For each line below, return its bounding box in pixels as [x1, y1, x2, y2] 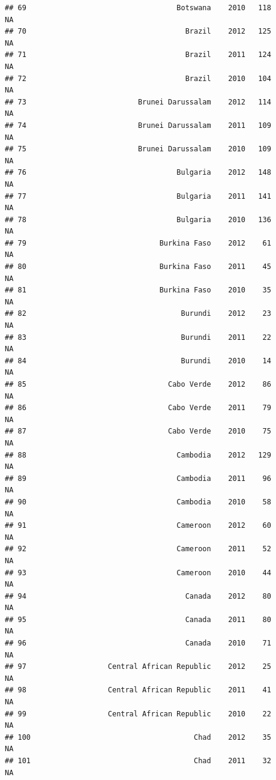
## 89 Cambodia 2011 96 [5, 474, 271, 483]
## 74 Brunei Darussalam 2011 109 [5, 121, 271, 130]
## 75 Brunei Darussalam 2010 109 [5, 145, 271, 154]
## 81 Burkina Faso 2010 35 [5, 286, 271, 295]
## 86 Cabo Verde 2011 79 [5, 404, 271, 413]
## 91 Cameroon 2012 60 [5, 521, 271, 530]
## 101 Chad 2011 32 [5, 757, 271, 765]
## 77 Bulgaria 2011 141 [5, 192, 271, 201]
